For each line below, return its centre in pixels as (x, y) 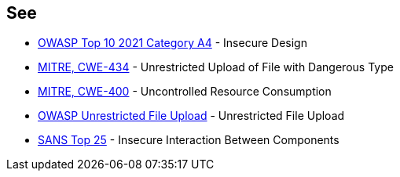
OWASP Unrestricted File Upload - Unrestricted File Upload (191, 116)
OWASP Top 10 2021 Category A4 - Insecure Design (172, 43)
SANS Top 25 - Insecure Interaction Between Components (189, 140)
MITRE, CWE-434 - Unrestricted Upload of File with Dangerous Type (216, 67)
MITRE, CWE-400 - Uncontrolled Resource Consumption (185, 92)
